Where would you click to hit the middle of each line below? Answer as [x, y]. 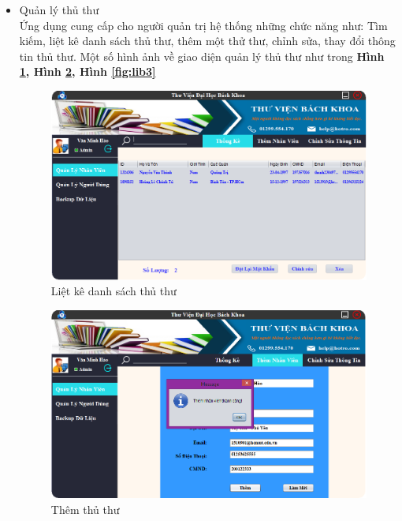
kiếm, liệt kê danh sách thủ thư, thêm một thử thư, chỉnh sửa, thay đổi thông [207, 41]
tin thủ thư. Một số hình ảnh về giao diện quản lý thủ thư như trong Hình [202, 56]
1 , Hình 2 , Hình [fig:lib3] [87, 71]
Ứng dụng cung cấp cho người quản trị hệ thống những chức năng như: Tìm [203, 25]
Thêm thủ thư [85, 509]
